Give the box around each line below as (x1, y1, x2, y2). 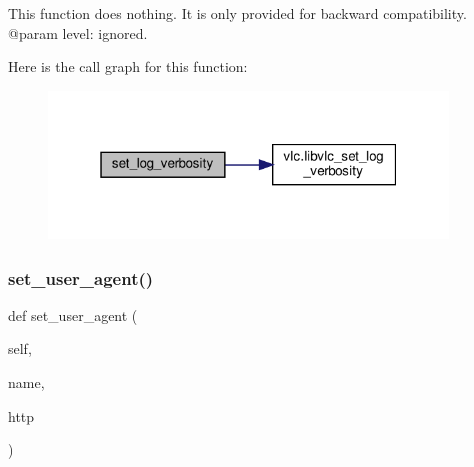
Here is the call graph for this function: (8, 56, 248, 77)
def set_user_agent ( (8, 304, 138, 325)
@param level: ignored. (8, 22, 148, 43)
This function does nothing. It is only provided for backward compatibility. (8, 3, 467, 23)
